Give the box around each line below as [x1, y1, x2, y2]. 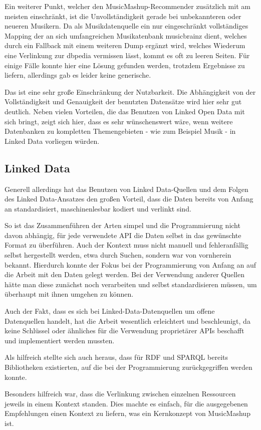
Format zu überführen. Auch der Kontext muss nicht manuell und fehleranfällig [5, 240, 248, 250]
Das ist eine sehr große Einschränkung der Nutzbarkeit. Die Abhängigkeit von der [5, 86, 256, 97]
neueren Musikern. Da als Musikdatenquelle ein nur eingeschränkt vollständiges [5, 21, 248, 31]
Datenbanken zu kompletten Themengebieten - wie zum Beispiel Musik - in [5, 126, 236, 136]
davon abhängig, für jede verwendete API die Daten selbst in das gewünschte [5, 230, 241, 240]
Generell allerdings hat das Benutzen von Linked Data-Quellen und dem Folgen [5, 183, 248, 194]
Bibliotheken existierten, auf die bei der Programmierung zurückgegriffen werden [5, 362, 252, 372]
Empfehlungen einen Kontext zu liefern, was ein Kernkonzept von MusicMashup [5, 408, 250, 418]
